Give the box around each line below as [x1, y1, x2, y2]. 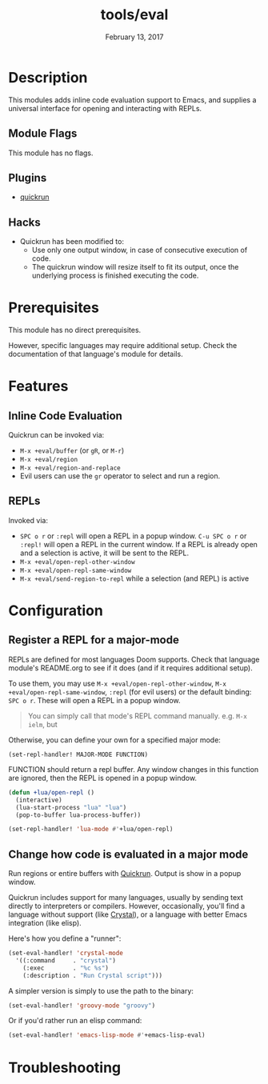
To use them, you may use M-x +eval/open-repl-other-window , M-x [8, 678, 226, 688]
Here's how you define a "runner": [8, 934, 122, 943]
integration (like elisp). [8, 918, 82, 928]
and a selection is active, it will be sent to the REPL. [19, 548, 190, 558]
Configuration [8, 602, 104, 620]
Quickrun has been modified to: [19, 237, 124, 246]
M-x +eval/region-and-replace [19, 464, 122, 473]
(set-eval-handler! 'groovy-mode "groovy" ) [8, 1002, 156, 1010]
